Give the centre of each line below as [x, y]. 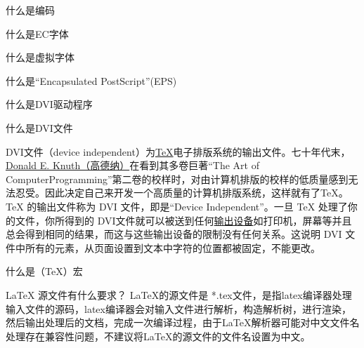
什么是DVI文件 [39, 127]
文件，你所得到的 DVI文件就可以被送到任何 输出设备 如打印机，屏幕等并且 [183, 220]
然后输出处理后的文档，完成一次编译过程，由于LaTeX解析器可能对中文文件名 [183, 322]
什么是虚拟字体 [40, 57]
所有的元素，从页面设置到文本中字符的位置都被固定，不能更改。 [173, 247]
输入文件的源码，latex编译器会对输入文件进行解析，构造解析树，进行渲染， [178, 308]
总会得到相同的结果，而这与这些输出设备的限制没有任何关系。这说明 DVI [174, 234]
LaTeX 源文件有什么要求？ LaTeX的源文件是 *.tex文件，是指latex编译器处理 [179, 294]
